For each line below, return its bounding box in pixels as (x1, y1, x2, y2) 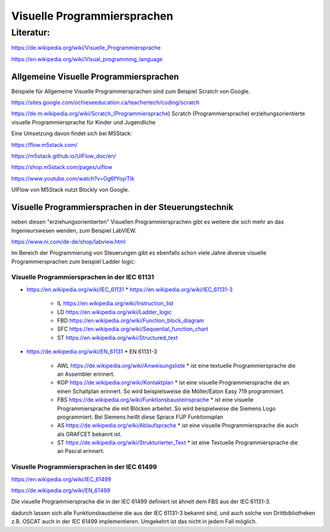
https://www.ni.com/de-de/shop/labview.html (11, 238, 126, 245)
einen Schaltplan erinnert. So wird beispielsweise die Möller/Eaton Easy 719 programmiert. (57, 388, 285, 395)
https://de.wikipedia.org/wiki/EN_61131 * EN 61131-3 (26, 348, 158, 355)
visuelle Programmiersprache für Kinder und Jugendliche (11, 118, 156, 126)
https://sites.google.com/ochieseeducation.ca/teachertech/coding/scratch (11, 99, 200, 107)
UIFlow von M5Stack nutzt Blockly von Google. (11, 186, 130, 193)
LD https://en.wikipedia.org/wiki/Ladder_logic (57, 308, 172, 315)
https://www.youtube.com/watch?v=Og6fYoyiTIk (11, 174, 134, 182)
